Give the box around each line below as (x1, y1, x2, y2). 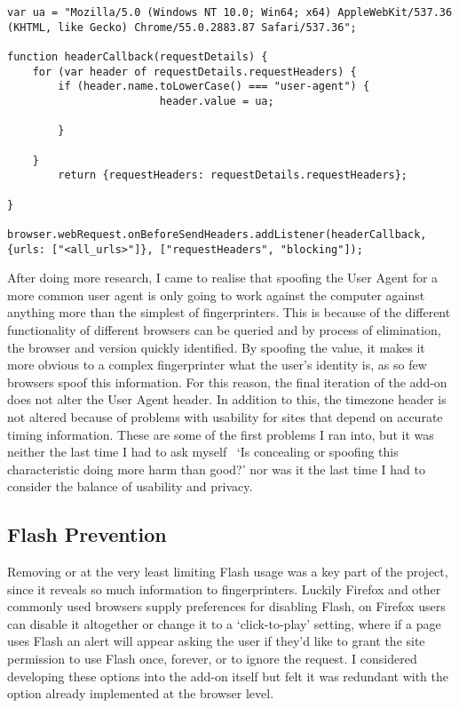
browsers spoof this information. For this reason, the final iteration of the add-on (7, 372, 447, 391)
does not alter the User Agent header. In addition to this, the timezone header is (7, 390, 447, 409)
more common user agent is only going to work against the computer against (7, 285, 425, 304)
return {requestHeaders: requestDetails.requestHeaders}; (58, 169, 408, 182)
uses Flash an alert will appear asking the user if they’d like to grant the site (7, 632, 425, 650)
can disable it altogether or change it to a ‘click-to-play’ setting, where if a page (7, 614, 441, 632)
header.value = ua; (159, 94, 274, 107)
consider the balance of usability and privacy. (7, 477, 253, 496)
